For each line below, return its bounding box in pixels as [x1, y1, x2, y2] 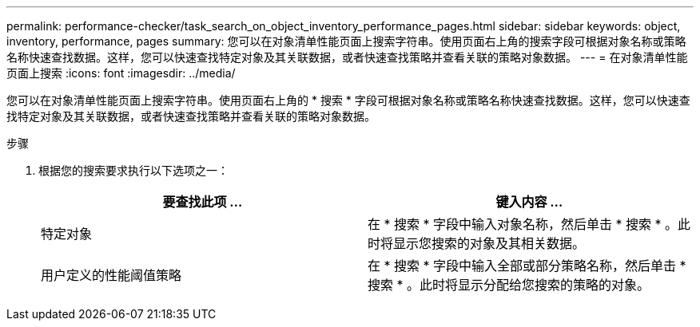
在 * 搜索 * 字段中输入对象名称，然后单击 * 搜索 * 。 [368, 216, 678, 232]
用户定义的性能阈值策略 [41, 267, 182, 283]
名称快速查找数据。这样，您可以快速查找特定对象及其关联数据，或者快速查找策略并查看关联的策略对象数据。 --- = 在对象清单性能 [6, 50, 688, 64]
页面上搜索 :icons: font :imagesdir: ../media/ [6, 66, 236, 80]
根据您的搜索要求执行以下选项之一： [38, 163, 229, 177]
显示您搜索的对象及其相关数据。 [393, 235, 586, 251]
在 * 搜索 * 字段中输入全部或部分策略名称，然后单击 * [368, 258, 686, 274]
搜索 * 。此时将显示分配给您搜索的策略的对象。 [368, 277, 650, 293]
